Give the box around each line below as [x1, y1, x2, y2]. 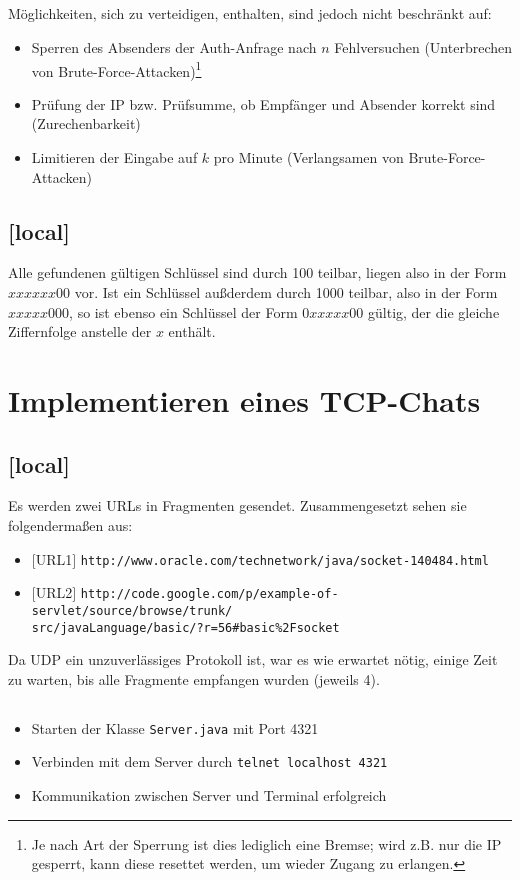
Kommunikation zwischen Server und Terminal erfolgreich [31, 785, 387, 806]
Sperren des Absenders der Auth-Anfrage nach [31, 36, 317, 57]
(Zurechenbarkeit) [31, 113, 141, 134]
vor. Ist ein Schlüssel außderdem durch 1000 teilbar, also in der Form [74, 282, 498, 302]
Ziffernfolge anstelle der [8, 321, 152, 342]
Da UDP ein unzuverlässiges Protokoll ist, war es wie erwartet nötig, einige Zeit [8, 649, 498, 670]
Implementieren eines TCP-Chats [8, 379, 481, 420]
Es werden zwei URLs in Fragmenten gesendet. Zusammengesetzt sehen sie [8, 495, 467, 516]
